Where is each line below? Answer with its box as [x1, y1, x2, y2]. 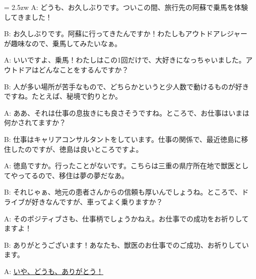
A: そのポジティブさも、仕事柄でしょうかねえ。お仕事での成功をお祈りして [4, 213, 249, 223]
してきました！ [4, 11, 53, 22]
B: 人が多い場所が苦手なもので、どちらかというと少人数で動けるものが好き [4, 81, 249, 91]
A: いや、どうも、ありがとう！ [4, 266, 104, 276]
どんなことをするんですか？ [38, 64, 129, 74]
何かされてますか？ [4, 117, 66, 128]
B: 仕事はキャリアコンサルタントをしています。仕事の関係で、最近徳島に [4, 134, 242, 144]
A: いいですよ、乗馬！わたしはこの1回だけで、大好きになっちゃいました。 [4, 55, 246, 65]
